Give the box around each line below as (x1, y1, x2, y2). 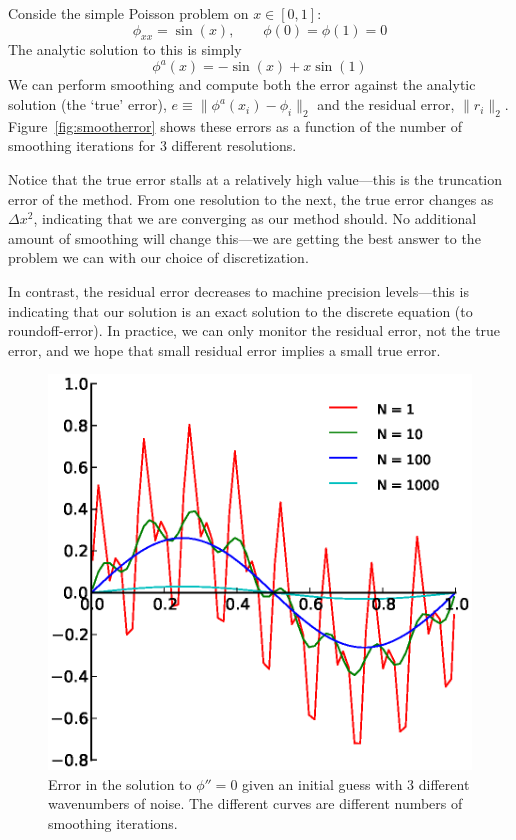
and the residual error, (317, 94, 455, 115)
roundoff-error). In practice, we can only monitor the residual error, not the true (8, 320, 501, 341)
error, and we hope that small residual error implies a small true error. (8, 339, 441, 360)
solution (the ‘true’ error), (8, 94, 167, 115)
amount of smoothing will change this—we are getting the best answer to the (8, 227, 481, 248)
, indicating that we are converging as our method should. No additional (33, 208, 477, 229)
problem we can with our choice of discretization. (8, 247, 309, 268)
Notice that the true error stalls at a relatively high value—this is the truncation (8, 169, 503, 190)
